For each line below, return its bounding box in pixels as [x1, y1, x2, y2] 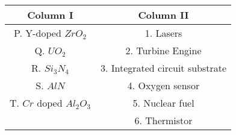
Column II [138, 8, 189, 22]
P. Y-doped [13, 26, 61, 40]
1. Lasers [144, 26, 182, 40]
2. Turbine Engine [125, 43, 202, 57]
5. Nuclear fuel [132, 96, 194, 110]
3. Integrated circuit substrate [100, 61, 227, 75]
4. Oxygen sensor [127, 78, 200, 92]
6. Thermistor [134, 113, 193, 127]
